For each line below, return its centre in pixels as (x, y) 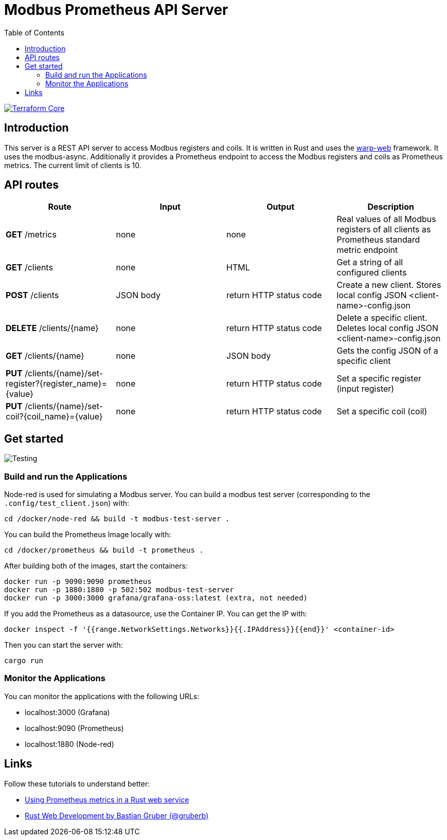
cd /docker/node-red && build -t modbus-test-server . (117, 519)
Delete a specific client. (382, 318)
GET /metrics (31, 235)
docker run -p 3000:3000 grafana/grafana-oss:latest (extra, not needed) (156, 598)
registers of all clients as (384, 230)
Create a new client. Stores (389, 285)
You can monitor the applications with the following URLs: (102, 696)
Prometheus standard (378, 240)
